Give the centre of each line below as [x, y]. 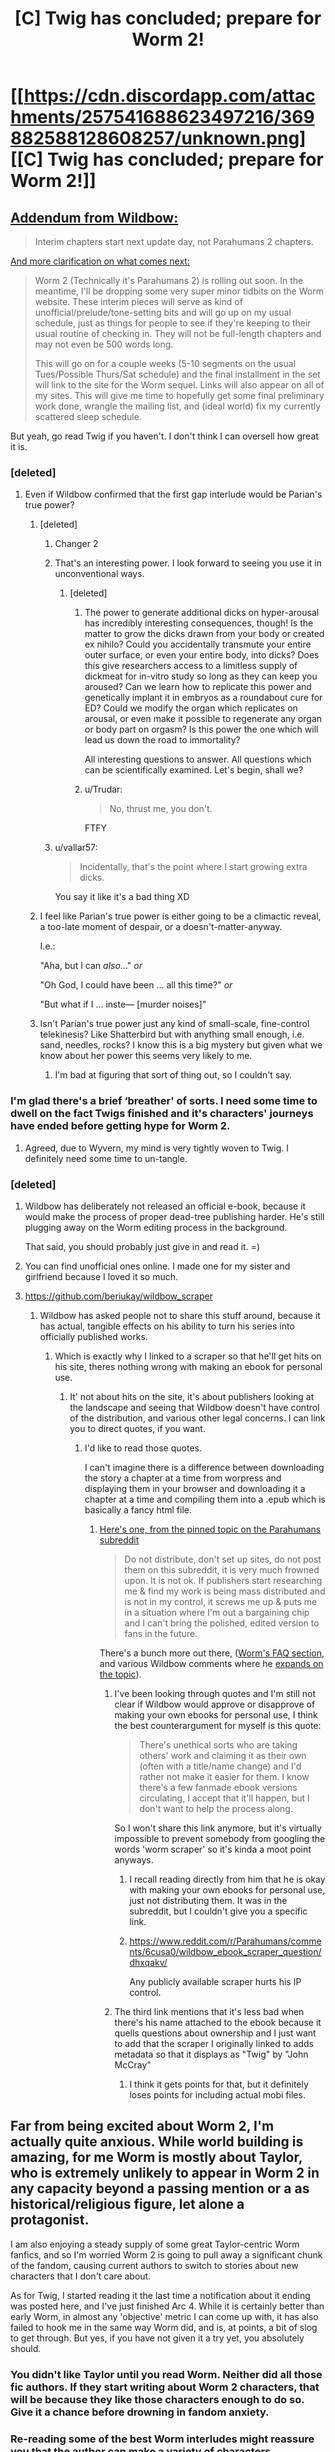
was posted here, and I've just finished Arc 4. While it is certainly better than [167, 2306]
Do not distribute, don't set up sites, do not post [223, 1559]
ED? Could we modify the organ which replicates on [191, 708]
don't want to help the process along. [216, 1808]
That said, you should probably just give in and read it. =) [142, 1246]
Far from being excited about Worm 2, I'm [142, 2126]
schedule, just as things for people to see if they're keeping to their [173, 323]
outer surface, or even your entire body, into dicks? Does [202, 655]
